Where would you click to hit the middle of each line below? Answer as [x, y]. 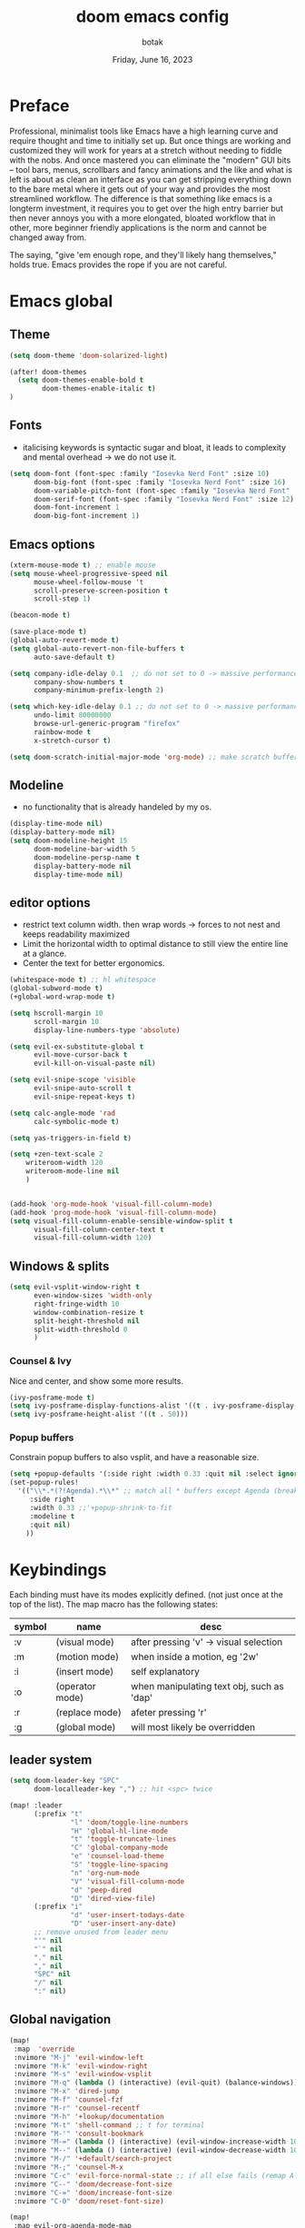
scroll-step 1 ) [62, 599]
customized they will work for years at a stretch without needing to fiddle [146, 150]
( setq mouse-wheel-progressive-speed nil [89, 573]
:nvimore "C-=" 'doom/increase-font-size [93, 2193]
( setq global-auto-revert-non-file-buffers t [97, 648]
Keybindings [58, 1570]
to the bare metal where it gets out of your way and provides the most [140, 189]
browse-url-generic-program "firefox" [107, 724]
